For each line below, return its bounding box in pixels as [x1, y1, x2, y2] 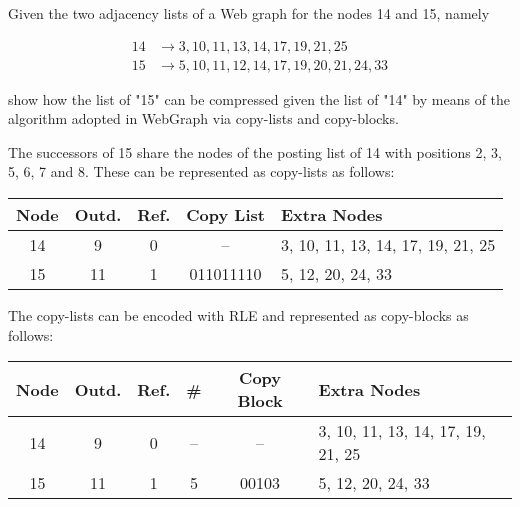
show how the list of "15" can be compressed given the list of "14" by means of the [8, 88, 511, 109]
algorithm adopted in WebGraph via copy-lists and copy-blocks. [8, 108, 399, 129]
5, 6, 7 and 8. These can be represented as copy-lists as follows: [8, 161, 395, 182]
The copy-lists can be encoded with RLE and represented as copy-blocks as [8, 305, 469, 326]
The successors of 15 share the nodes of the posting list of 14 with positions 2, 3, [8, 141, 502, 162]
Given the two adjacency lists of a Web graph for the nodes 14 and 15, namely [8, 3, 490, 23]
